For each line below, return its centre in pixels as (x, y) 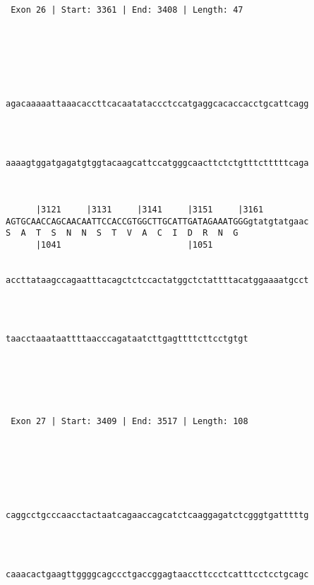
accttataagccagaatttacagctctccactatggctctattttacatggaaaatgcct (157, 281)
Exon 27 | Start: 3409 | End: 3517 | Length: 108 (129, 421)
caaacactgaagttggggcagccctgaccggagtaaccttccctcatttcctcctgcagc (157, 574)
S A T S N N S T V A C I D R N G (122, 233)
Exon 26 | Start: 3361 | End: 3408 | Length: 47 (127, 10)
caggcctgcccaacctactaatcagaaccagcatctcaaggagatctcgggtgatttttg (157, 515)
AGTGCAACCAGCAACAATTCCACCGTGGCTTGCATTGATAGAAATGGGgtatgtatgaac (157, 221)
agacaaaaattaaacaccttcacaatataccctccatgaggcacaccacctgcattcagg (157, 104)
